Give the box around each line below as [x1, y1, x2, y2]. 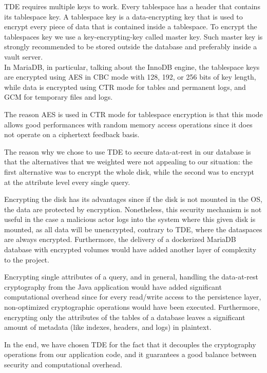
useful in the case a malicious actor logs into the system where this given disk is [4, 214, 256, 225]
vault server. [4, 51, 43, 62]
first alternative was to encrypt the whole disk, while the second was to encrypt [4, 166, 255, 177]
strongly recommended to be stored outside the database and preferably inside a [4, 41, 257, 52]
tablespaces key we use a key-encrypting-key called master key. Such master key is [4, 31, 263, 42]
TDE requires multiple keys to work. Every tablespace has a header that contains [4, 1, 260, 11]
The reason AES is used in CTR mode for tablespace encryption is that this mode [4, 108, 263, 119]
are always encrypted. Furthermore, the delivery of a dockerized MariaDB [4, 234, 236, 245]
